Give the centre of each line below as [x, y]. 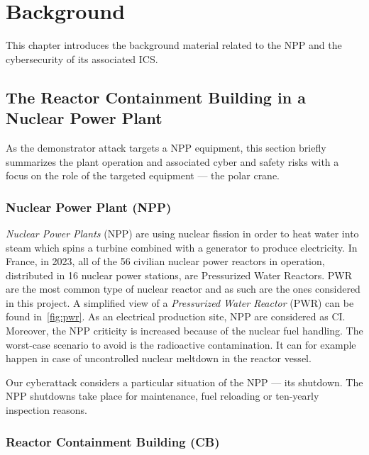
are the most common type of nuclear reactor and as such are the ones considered [183, 289]
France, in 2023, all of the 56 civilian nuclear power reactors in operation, [165, 261]
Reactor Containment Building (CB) [113, 441]
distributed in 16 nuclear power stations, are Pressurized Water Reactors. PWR [179, 275]
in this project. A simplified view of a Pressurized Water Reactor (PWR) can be [180, 302]
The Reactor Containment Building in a [156, 97]
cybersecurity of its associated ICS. [82, 58]
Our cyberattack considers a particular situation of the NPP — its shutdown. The [184, 382]
